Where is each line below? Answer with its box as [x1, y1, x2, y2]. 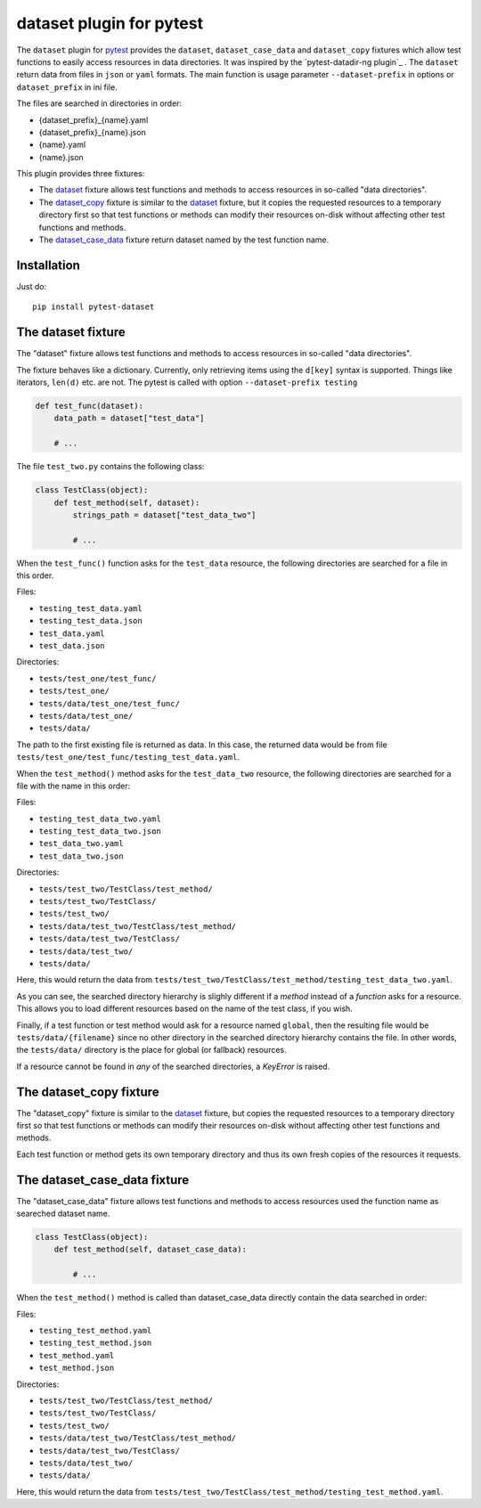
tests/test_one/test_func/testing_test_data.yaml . [16, 752, 240, 762]
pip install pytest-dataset [32, 302, 155, 312]
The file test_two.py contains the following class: [16, 461, 205, 472]
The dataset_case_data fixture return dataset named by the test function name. [38, 234, 330, 245]
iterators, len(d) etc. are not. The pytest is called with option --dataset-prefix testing [16, 377, 358, 387]
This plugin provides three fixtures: [16, 168, 145, 179]
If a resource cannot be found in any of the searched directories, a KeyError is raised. [16, 1061, 330, 1072]
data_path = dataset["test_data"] [53, 413, 205, 423]
